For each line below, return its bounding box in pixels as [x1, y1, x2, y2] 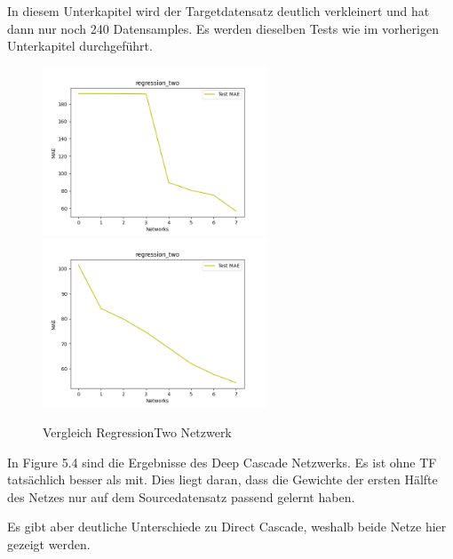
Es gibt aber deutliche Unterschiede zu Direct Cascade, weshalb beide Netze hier [7, 517, 447, 536]
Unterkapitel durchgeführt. [7, 36, 153, 55]
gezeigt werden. [7, 534, 91, 553]
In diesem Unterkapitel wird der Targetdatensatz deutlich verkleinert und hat [7, 2, 430, 20]
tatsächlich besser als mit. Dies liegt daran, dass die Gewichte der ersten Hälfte [7, 470, 438, 489]
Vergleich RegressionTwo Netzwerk [43, 422, 232, 441]
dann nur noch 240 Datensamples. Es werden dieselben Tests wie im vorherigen [7, 19, 439, 37]
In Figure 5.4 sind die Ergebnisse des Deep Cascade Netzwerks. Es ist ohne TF [7, 452, 437, 471]
